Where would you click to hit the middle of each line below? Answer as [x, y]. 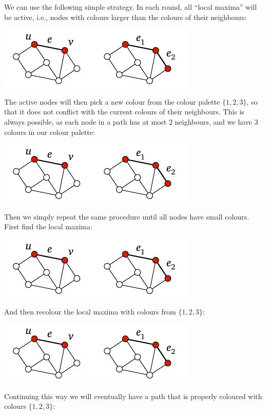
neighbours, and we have [213, 121]
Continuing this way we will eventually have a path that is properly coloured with [133, 396]
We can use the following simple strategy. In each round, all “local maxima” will [130, 7]
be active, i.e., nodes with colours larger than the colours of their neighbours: [126, 17]
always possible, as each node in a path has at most [85, 121]
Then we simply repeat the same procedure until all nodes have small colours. [127, 216]
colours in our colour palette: [50, 132]
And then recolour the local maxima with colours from [90, 311]
